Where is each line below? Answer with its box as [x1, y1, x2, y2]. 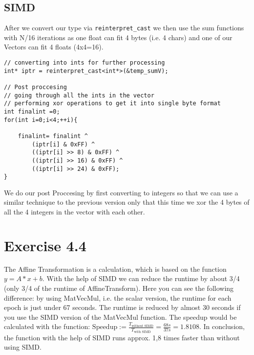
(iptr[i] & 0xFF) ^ [32, 141, 95, 148]
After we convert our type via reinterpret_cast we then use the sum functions [4, 23, 244, 33]
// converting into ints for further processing [4, 59, 165, 67]
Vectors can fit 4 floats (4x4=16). [4, 42, 104, 52]
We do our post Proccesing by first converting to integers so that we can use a [4, 187, 238, 197]
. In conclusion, [199, 321, 245, 331]
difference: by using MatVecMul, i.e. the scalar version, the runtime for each [4, 292, 232, 303]
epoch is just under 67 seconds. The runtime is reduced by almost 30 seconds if [4, 302, 241, 312]
